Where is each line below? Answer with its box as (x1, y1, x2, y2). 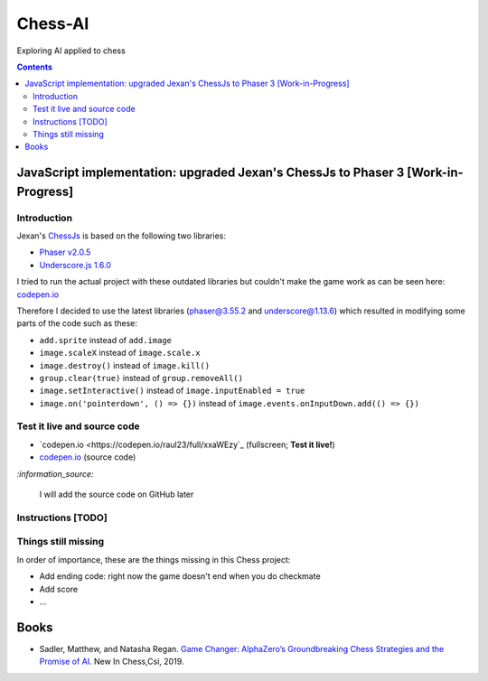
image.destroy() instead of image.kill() (39, 359, 211, 370)
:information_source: (16, 468, 94, 479)
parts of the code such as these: (16, 318, 138, 329)
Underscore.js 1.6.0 (39, 259, 112, 270)
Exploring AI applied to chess (16, 45, 126, 56)
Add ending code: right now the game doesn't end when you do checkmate (39, 571, 321, 582)
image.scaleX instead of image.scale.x (39, 348, 201, 359)
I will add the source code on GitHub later (39, 489, 194, 500)
